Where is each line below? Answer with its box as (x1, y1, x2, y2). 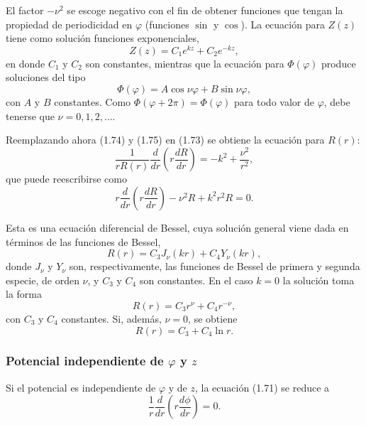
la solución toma (282, 272, 355, 287)
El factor (6, 3, 44, 17)
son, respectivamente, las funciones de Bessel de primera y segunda (69, 259, 360, 274)
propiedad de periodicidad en (6, 16, 133, 31)
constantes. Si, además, (61, 311, 162, 326)
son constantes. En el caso (139, 272, 253, 287)
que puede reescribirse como (6, 171, 127, 186)
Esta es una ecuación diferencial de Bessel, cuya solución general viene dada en (6, 220, 349, 235)
